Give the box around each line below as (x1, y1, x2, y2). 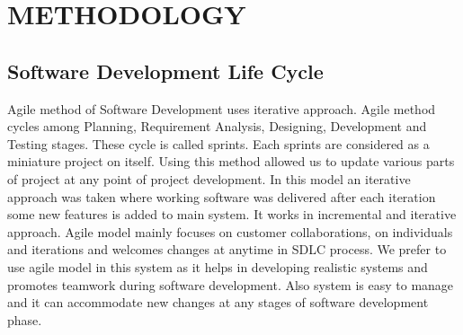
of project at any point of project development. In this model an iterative (7, 169, 411, 188)
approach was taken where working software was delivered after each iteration (7, 187, 436, 206)
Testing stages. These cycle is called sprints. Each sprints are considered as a (7, 134, 430, 153)
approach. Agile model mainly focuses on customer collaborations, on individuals (7, 222, 453, 241)
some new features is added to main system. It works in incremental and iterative (7, 205, 457, 224)
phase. (7, 310, 42, 329)
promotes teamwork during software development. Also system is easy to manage (7, 275, 454, 294)
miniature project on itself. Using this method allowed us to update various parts (7, 152, 455, 171)
